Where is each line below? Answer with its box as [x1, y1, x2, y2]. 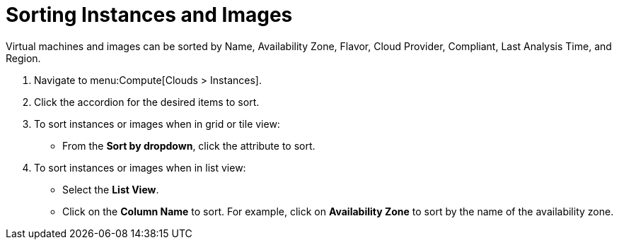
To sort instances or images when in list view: [34, 161, 246, 174]
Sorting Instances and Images [6, 3, 293, 27]
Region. [6, 52, 41, 64]
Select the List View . [62, 183, 159, 196]
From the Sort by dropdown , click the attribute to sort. [62, 139, 316, 152]
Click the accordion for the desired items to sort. [34, 95, 260, 108]
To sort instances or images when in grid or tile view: [34, 117, 280, 130]
